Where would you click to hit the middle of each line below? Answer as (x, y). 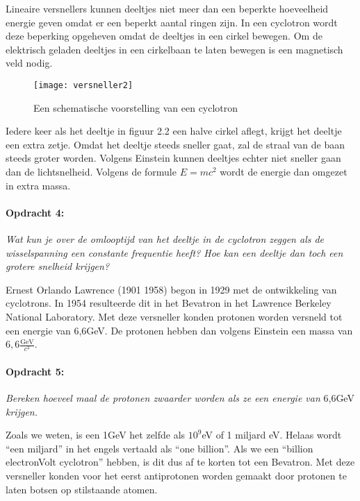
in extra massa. (38, 185)
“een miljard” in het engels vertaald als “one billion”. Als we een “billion (159, 448)
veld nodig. (29, 63)
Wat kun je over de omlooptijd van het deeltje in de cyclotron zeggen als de (165, 238)
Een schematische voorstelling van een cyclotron (136, 107)
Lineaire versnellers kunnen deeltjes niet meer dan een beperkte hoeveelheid (167, 8)
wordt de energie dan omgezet (284, 171)
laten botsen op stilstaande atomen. (82, 489)
